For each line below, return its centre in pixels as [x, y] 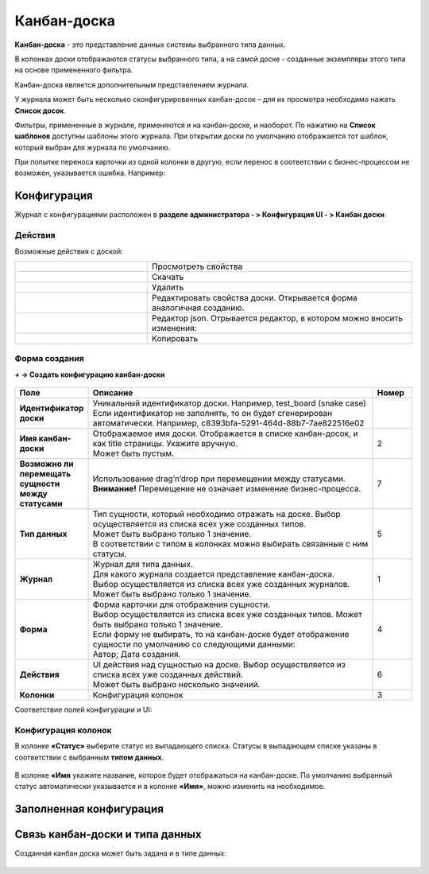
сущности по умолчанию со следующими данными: [194, 644]
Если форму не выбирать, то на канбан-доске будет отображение [221, 635]
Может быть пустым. [133, 453]
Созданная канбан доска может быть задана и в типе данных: [120, 853]
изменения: [174, 328]
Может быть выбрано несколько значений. [176, 685]
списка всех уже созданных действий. [168, 674]
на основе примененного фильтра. [74, 70]
